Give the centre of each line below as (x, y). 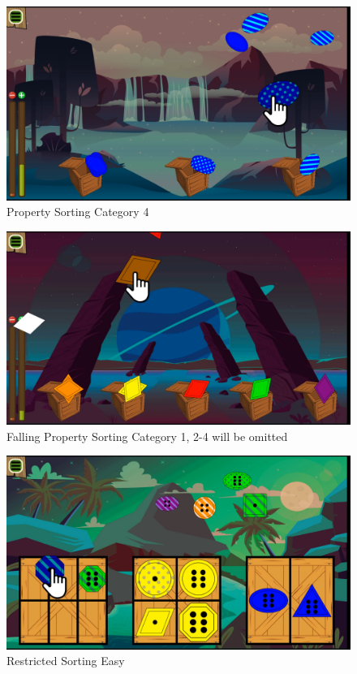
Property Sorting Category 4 (78, 212)
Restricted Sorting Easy (66, 661)
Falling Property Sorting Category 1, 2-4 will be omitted (147, 436)
